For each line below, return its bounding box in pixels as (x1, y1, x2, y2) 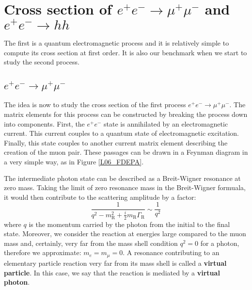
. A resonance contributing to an (123, 247, 220, 258)
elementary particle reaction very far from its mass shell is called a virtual (4, 258, 227, 268)
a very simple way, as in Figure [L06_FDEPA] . (4, 157, 144, 167)
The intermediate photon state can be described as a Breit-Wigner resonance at (4, 173, 241, 183)
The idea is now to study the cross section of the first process (4, 99, 186, 110)
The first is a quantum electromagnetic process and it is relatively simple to (4, 38, 229, 48)
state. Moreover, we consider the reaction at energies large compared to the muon (4, 228, 246, 239)
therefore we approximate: (4, 247, 81, 258)
